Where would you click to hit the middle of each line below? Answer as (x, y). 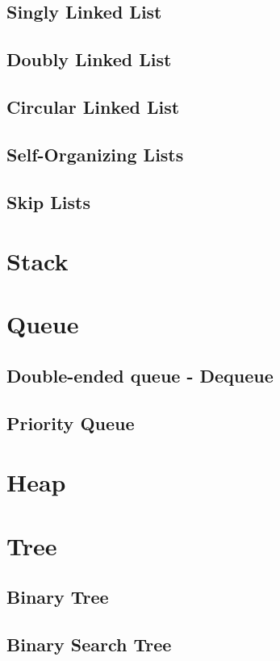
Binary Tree (58, 597)
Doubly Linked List (89, 59)
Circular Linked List (93, 106)
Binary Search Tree (89, 644)
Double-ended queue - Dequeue (140, 376)
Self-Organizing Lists (95, 154)
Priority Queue (71, 423)
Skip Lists (49, 201)
